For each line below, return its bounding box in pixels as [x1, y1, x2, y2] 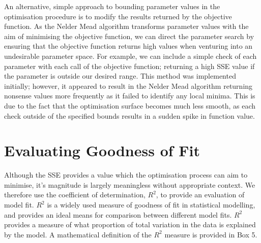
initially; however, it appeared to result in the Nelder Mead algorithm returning [4, 80, 253, 91]
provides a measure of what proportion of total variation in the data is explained [4, 219, 256, 230]
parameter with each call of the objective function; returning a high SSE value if [4, 60, 255, 71]
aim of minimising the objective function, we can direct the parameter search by [4, 30, 254, 41]
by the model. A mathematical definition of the [4, 229, 152, 239]
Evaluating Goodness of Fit [4, 140, 200, 161]
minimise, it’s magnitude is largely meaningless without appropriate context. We [4, 179, 255, 190]
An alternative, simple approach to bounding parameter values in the [4, 1, 220, 11]
